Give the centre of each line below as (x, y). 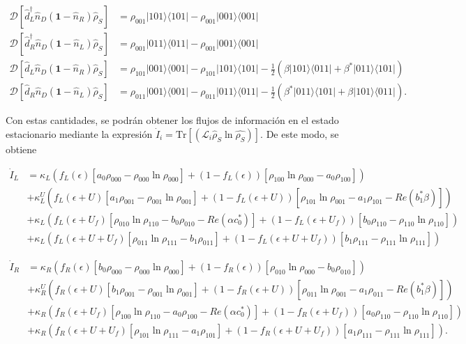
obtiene (21, 149)
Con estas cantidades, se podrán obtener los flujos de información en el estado (172, 120)
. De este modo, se (300, 133)
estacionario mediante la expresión (79, 133)
